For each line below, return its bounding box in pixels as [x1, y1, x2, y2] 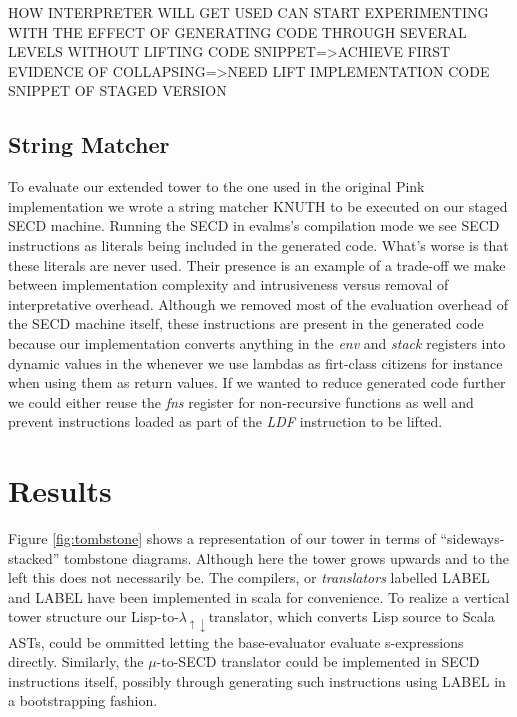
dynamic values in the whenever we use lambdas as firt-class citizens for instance [8, 352, 503, 373]
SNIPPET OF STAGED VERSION [8, 80, 227, 101]
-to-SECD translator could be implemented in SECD [156, 651, 480, 672]
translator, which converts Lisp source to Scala [208, 606, 495, 627]
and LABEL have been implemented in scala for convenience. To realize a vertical [8, 586, 510, 607]
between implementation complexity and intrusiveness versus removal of [8, 274, 449, 295]
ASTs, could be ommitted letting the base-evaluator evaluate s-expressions [8, 631, 464, 652]
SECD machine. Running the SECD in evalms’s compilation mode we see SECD [8, 215, 500, 236]
